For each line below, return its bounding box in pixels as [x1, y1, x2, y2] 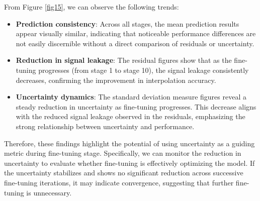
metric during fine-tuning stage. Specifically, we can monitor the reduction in [4, 148, 241, 158]
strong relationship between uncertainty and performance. [16, 121, 195, 131]
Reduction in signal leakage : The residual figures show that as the [16, 55, 232, 65]
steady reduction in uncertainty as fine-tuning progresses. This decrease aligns [16, 101, 256, 112]
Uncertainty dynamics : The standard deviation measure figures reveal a [16, 91, 246, 102]
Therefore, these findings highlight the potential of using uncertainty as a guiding [4, 138, 255, 148]
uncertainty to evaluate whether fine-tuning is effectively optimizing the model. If [4, 157, 255, 168]
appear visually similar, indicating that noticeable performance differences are [16, 28, 256, 39]
